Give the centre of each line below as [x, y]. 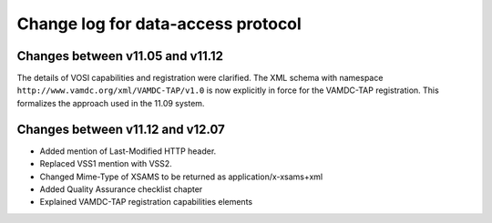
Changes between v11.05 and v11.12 [120, 56]
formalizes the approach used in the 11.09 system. [111, 103]
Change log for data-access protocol [159, 24]
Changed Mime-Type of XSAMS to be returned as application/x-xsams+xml [181, 177]
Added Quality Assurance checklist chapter [121, 189]
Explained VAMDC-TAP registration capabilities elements [146, 202]
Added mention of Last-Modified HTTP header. [128, 151]
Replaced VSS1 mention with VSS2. [106, 164]
